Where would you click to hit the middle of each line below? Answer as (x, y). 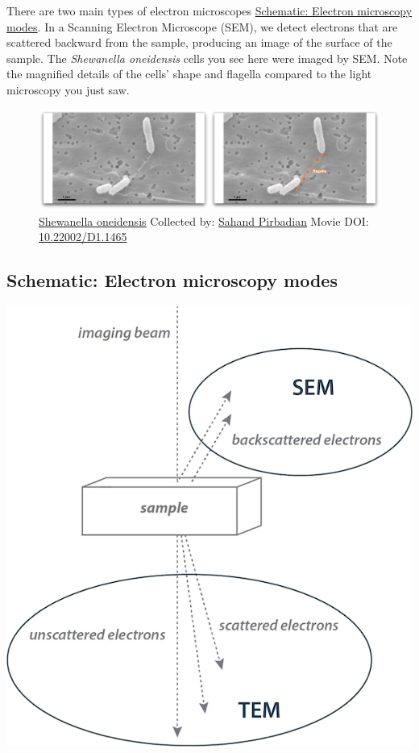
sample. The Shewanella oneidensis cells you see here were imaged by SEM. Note (207, 58)
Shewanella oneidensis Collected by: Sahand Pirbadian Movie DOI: (204, 220)
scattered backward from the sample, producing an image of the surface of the (199, 42)
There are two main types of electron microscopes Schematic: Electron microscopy (209, 10)
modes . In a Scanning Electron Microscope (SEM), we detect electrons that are (202, 26)
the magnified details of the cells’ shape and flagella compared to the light (189, 74)
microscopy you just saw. (68, 89)
